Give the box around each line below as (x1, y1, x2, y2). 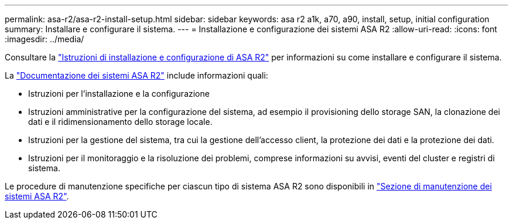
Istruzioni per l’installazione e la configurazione (28, 89, 210, 99)
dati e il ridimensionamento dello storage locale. (28, 117, 213, 127)
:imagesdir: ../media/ (5, 34, 84, 44)
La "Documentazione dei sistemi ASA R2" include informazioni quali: (5, 70, 268, 80)
